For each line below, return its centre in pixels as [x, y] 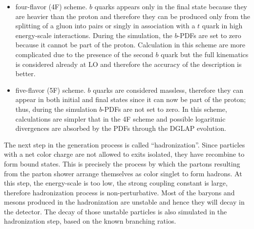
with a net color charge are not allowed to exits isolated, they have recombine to [124, 154]
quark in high [222, 26]
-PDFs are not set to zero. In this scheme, [165, 109]
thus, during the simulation [56, 109]
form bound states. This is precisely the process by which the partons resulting [122, 163]
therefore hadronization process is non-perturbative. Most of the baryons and [119, 192]
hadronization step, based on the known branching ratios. [90, 221]
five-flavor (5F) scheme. [50, 90]
